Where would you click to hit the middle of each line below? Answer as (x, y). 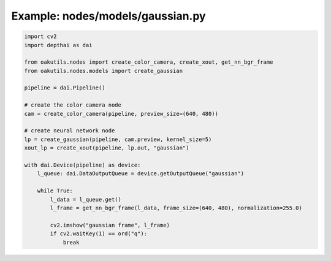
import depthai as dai (58, 45)
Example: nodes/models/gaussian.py (108, 16)
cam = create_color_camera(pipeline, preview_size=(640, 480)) (121, 114)
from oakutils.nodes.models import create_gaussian (104, 71)
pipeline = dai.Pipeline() (65, 88)
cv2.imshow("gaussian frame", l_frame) (110, 225)
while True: (55, 191)
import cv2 (40, 36)
